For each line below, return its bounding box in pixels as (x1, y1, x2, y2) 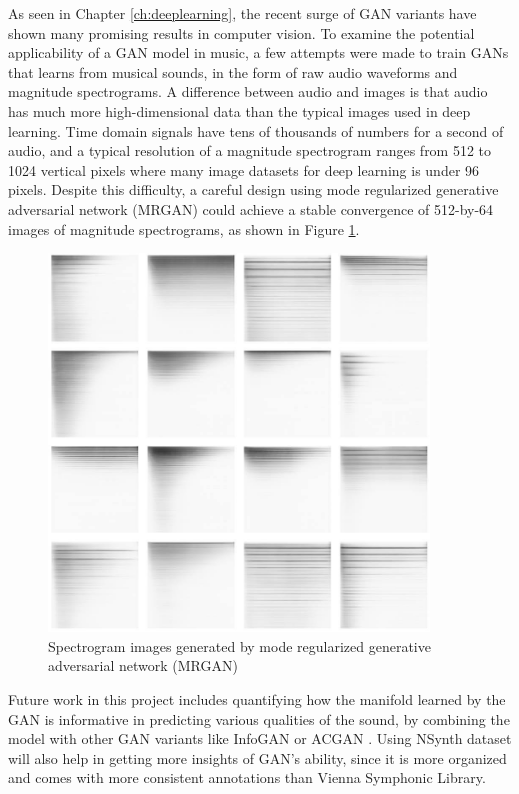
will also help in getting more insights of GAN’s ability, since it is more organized (8, 747, 507, 768)
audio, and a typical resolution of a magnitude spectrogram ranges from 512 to (8, 140, 492, 161)
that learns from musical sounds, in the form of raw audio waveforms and (8, 61, 458, 82)
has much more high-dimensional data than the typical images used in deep (8, 100, 471, 121)
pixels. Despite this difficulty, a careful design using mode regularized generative (8, 179, 499, 200)
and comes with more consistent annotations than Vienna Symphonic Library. (8, 767, 486, 788)
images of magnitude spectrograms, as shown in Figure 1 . (8, 218, 360, 239)
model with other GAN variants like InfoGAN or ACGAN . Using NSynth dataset (8, 728, 512, 749)
